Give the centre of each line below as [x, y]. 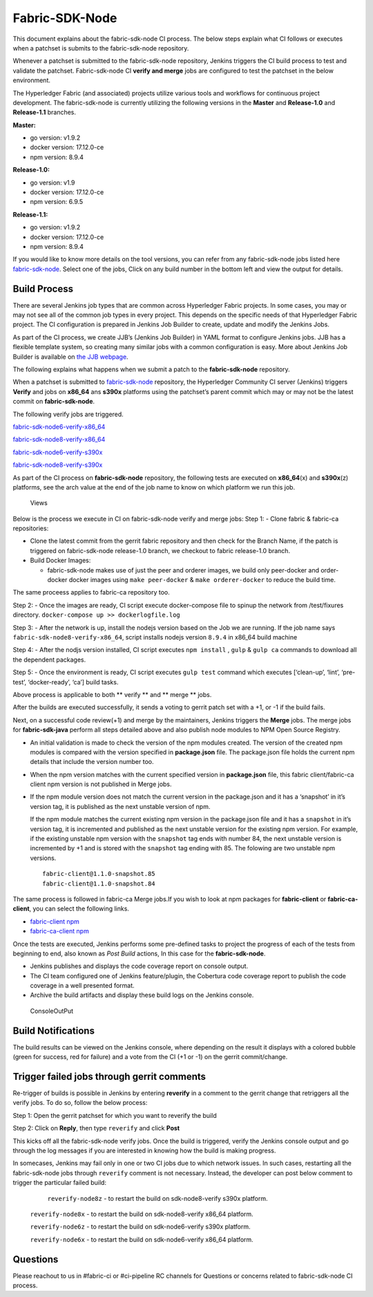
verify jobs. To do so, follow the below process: [80, 1103]
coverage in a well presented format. [82, 986]
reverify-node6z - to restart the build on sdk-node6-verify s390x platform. [140, 1226]
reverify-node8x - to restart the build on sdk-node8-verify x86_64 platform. [142, 1214]
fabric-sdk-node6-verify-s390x [58, 452]
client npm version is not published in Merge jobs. [101, 784]
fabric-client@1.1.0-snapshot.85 [99, 874]
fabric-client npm [55, 921]
